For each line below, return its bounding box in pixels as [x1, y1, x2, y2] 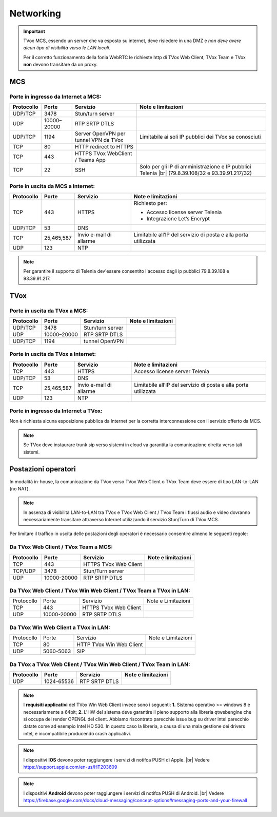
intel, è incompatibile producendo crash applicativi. [23, 730, 132, 736]
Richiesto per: [133, 200, 167, 207]
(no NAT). [9, 485, 30, 491]
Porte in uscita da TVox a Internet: [9, 351, 96, 358]
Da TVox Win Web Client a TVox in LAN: [9, 624, 110, 631]
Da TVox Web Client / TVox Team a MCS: [9, 543, 113, 550]
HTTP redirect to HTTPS [74, 143, 133, 150]
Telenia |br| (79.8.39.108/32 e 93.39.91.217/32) [139, 169, 252, 177]
